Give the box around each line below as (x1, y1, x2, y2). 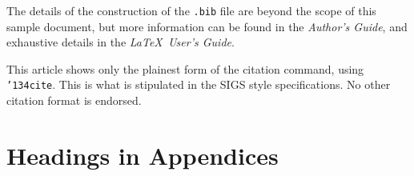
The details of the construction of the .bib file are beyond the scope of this (6, 2, 376, 18)
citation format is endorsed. (6, 92, 142, 109)
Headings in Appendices (6, 138, 279, 171)
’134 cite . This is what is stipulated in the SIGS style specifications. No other (6, 76, 391, 93)
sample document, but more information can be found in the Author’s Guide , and (6, 18, 408, 34)
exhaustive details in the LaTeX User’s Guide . (6, 34, 235, 50)
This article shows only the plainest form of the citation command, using (6, 60, 364, 77)
